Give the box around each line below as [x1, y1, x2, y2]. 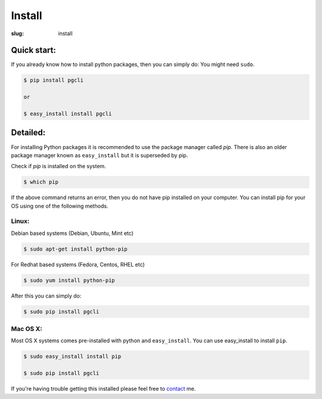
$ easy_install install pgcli [23, 110, 112, 117]
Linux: [11, 217, 30, 225]
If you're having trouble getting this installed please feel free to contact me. [11, 385, 196, 392]
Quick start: [11, 45, 57, 55]
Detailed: [11, 128, 46, 138]
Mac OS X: [11, 325, 42, 333]
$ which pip [23, 179, 59, 185]
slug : [11, 30, 24, 37]
